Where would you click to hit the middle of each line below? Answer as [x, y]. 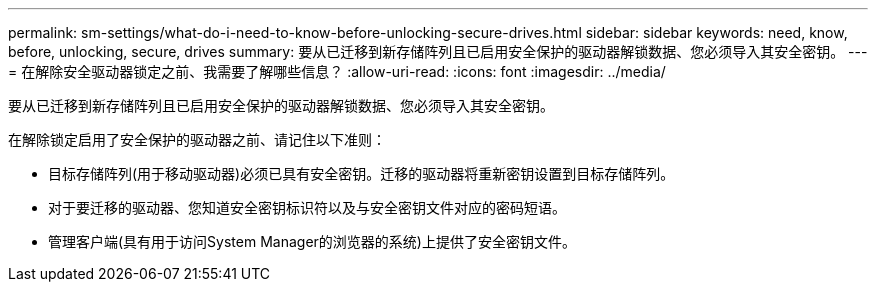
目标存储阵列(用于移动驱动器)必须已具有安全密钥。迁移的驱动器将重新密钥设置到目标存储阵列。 [361, 173]
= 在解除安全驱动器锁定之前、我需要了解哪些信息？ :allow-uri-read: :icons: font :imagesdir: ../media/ [337, 71]
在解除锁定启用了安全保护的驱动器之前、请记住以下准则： [197, 139]
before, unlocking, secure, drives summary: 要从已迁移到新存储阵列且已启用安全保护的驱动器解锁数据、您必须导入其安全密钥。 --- [438, 51]
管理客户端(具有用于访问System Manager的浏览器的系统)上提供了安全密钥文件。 [312, 241]
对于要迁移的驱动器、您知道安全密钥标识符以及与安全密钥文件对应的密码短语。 [307, 207]
